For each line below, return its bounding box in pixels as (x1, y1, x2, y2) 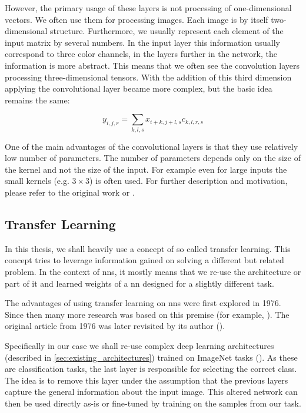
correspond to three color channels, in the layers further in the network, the (5, 48, 277, 60)
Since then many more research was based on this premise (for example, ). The (5, 308, 290, 320)
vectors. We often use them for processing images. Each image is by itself (5, 13, 268, 25)
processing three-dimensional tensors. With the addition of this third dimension (5, 70, 292, 83)
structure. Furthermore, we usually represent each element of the (50, 25, 284, 37)
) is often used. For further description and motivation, (89, 174, 288, 187)
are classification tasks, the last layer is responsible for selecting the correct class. (5, 362, 297, 375)
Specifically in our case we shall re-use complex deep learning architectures (5, 340, 274, 351)
